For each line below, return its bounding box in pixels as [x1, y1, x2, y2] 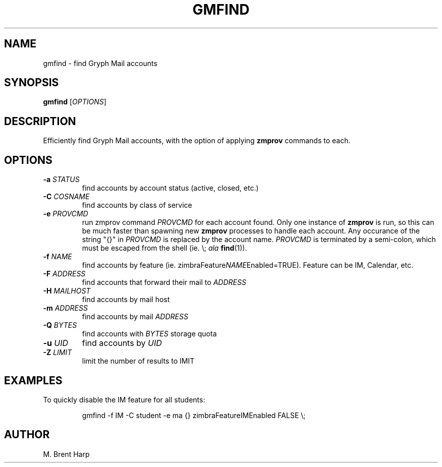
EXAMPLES [4, 374, 63, 387]
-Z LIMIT [43, 348, 72, 357]
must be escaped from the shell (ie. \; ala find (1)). [82, 244, 247, 253]
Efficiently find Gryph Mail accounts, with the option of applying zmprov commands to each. [43, 136, 351, 145]
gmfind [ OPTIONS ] [43, 97, 106, 106]
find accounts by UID [82, 338, 162, 348]
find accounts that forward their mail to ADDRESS [82, 278, 246, 287]
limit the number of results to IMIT [82, 357, 195, 366]
